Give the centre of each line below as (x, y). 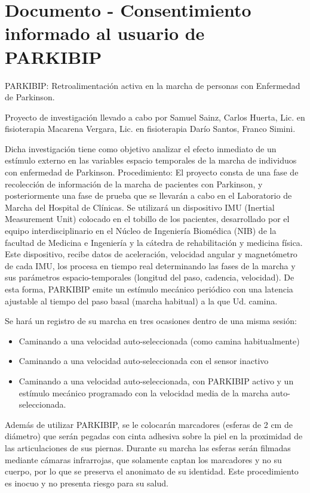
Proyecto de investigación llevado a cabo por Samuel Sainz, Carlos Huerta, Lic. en (155, 117)
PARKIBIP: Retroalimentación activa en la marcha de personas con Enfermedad (153, 85)
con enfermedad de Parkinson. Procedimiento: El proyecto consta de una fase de (152, 172)
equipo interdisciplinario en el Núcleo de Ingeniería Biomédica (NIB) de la (141, 231)
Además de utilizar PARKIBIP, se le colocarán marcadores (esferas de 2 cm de (149, 424)
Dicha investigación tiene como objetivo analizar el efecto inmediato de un (141, 148)
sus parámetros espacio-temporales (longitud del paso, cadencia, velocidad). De (150, 277)
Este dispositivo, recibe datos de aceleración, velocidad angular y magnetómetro (151, 254)
